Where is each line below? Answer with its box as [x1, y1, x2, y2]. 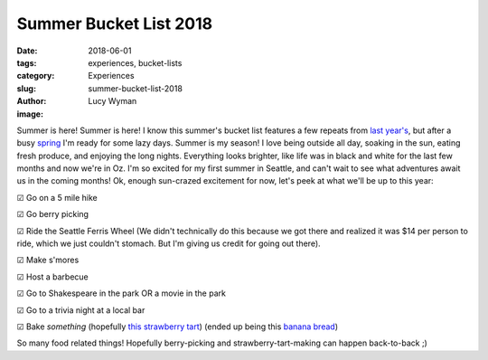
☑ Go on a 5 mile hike [16, 192, 99, 203]
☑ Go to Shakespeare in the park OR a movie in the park [16, 288, 226, 298]
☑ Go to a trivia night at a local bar [16, 304, 145, 316]
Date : [16, 45, 38, 56]
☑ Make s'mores [16, 254, 80, 266]
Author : [16, 96, 47, 107]
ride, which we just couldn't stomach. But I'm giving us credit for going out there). [16, 238, 321, 249]
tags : [16, 57, 37, 68]
